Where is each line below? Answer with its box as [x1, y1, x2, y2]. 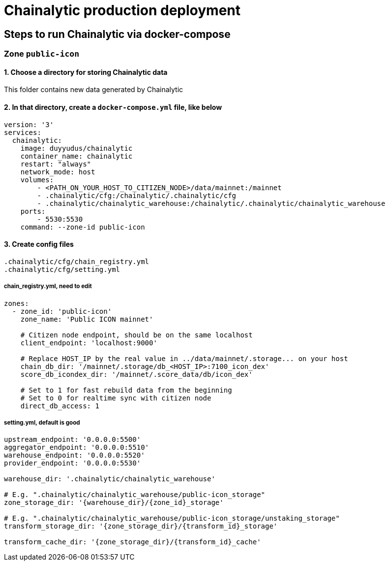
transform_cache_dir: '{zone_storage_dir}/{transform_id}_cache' [4, 538, 261, 546]
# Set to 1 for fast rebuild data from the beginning [20, 386, 232, 394]
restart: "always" [20, 160, 91, 168]
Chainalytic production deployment [4, 2, 241, 19]
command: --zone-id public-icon [20, 223, 145, 231]
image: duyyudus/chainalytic [20, 144, 133, 152]
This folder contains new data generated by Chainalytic [4, 85, 183, 94]
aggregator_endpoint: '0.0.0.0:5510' [4, 443, 150, 452]
